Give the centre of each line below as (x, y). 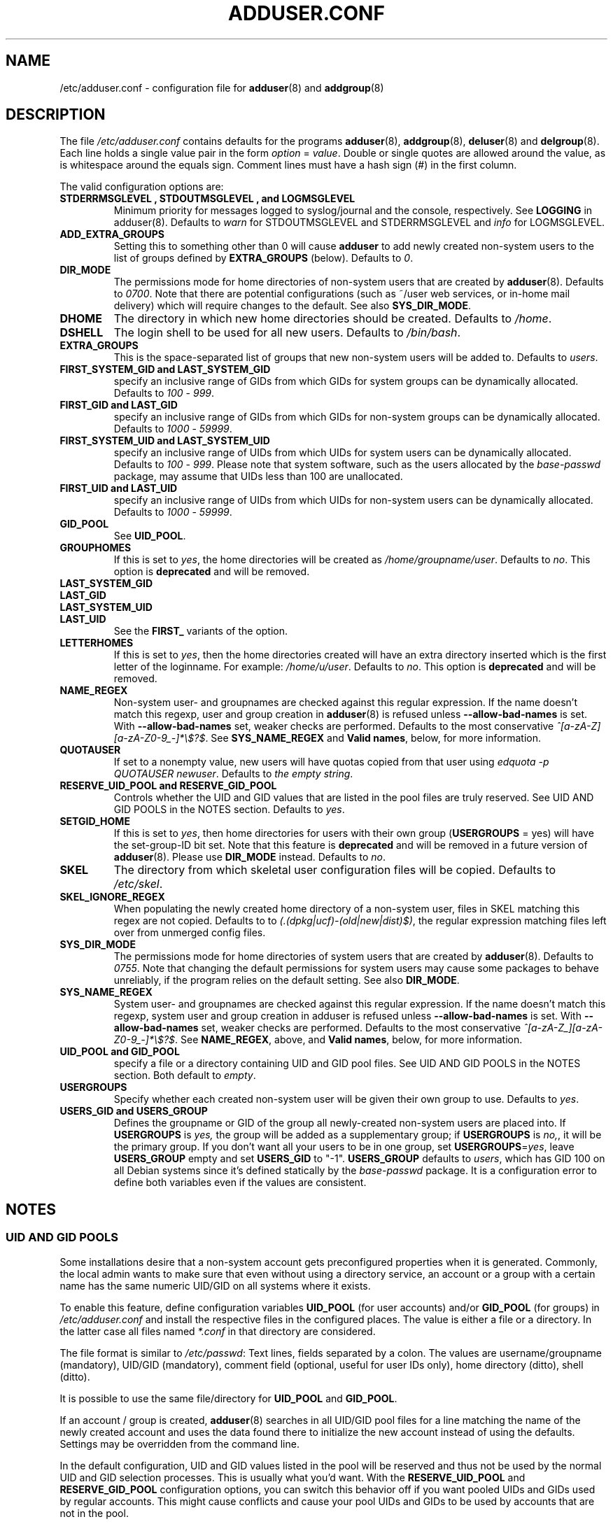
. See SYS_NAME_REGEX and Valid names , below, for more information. (373, 738)
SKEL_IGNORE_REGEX (112, 897)
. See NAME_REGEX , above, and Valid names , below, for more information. (349, 1040)
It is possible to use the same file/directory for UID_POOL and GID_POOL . (228, 1398)
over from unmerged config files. (190, 933)
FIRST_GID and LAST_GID (119, 405)
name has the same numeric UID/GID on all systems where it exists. (215, 1285)
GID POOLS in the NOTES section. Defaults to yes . (229, 810)
